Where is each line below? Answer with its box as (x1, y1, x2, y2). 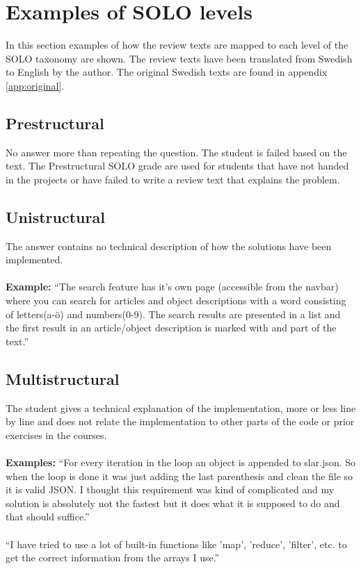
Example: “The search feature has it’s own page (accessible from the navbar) (6, 279, 339, 294)
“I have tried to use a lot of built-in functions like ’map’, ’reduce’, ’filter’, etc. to (6, 536, 347, 551)
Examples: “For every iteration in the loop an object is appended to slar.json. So (6, 455, 356, 470)
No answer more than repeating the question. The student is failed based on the (6, 145, 347, 159)
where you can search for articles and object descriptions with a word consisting (6, 293, 346, 308)
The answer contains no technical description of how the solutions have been (6, 238, 332, 253)
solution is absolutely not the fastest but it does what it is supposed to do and (6, 495, 340, 510)
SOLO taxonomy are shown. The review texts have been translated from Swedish (6, 51, 353, 65)
